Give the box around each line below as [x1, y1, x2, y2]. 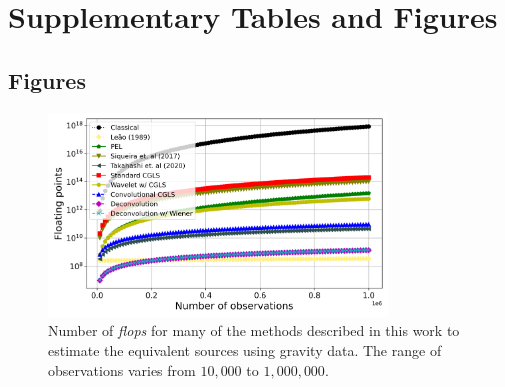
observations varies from [48, 359, 196, 380]
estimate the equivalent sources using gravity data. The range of [48, 339, 442, 360]
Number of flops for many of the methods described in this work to [48, 320, 460, 341]
